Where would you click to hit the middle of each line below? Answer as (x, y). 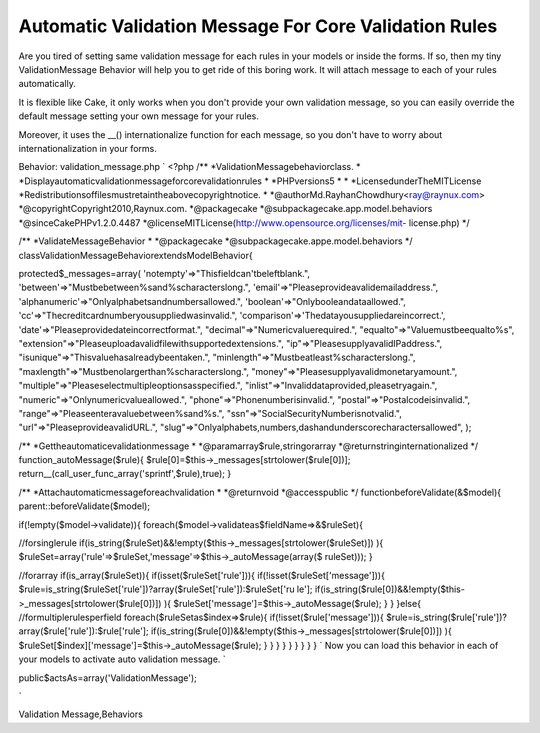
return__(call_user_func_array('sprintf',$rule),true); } (125, 474)
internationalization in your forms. (87, 148)
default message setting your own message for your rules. (139, 116)
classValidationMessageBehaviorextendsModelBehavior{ (136, 255)
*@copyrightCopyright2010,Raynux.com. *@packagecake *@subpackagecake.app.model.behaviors (225, 209)
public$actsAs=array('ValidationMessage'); (107, 677)
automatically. (47, 84)
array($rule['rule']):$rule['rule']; (83, 631)
